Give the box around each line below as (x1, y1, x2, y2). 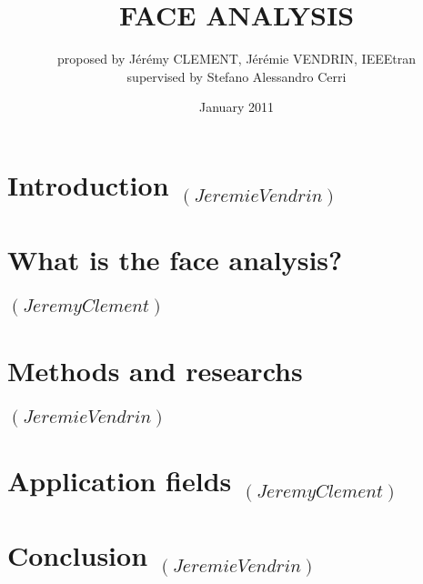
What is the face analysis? (7, 241, 343, 278)
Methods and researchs (7, 351, 303, 388)
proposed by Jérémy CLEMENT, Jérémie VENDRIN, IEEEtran (56, 49, 416, 68)
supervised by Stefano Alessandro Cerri (126, 66, 347, 86)
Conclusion (7, 537, 148, 574)
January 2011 (199, 97, 274, 116)
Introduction (7, 166, 169, 203)
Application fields (7, 461, 232, 498)
